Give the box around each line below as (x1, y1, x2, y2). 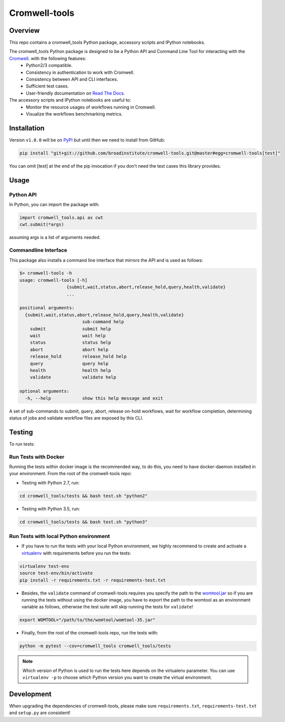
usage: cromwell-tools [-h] (19, 277, 88, 283)
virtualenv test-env (19, 563, 69, 569)
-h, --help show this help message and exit (25, 395, 163, 401)
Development (9, 690, 52, 698)
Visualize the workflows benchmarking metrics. (26, 111, 123, 117)
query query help (30, 361, 109, 366)
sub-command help (82, 319, 124, 325)
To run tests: (9, 441, 35, 447)
